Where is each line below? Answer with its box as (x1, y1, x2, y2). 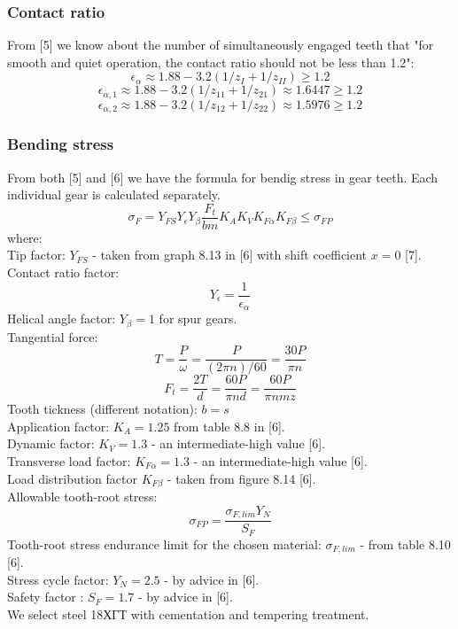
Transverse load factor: (7, 452, 131, 470)
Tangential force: (7, 327, 98, 346)
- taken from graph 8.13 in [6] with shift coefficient (92, 245, 368, 264)
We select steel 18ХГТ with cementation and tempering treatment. (7, 604, 369, 623)
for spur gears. (159, 309, 237, 328)
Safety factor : (7, 587, 84, 606)
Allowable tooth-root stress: (7, 487, 158, 506)
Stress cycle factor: (7, 570, 109, 588)
